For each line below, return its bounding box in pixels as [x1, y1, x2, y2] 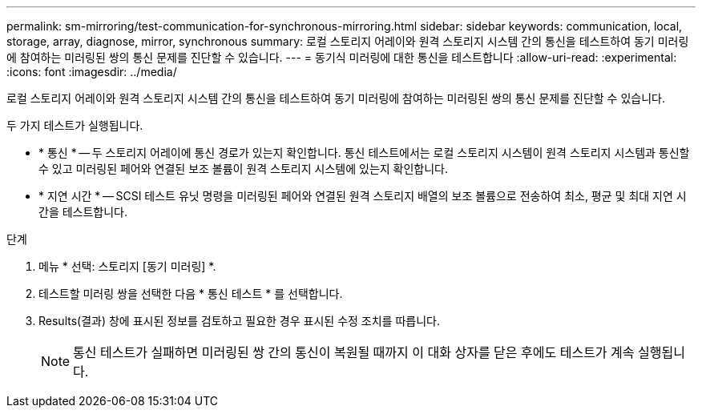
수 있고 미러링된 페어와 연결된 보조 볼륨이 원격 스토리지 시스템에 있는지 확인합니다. [38, 162, 449, 175]
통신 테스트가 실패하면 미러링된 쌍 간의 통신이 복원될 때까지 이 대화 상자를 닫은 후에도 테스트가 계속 [73, 344, 635, 360]
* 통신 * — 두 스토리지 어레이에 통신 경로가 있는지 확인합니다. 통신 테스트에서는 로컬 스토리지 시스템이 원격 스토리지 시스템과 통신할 [38, 146, 690, 159]
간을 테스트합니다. [38, 205, 128, 219]
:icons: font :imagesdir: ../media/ [6, 65, 177, 78]
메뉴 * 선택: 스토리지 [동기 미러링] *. [38, 259, 216, 273]
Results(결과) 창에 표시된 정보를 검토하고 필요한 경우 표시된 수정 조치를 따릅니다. [38, 314, 440, 328]
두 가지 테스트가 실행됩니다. [6, 119, 143, 132]
